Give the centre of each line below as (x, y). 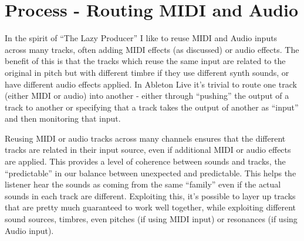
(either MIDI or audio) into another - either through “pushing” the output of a (147, 96)
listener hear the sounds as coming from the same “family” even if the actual (143, 184)
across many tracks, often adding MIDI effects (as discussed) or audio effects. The (152, 49)
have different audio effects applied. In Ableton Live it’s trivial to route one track (151, 84)
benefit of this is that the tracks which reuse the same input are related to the (145, 61)
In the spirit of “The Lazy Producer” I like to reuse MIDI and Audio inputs (141, 38)
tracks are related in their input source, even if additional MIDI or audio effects (148, 150)
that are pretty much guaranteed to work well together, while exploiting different (151, 207)
